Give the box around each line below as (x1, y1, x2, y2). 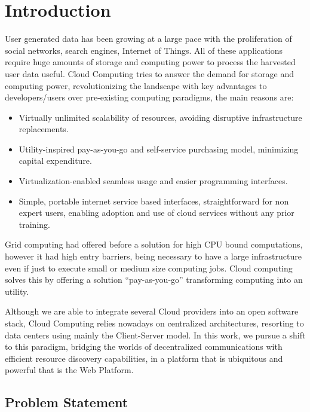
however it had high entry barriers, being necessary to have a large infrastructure (5, 250, 302, 263)
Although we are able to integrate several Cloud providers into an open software (5, 305, 299, 318)
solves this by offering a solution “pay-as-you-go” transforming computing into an (5, 273, 303, 286)
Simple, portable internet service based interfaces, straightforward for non (19, 194, 289, 207)
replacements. (19, 123, 69, 135)
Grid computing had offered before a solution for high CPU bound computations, (5, 238, 303, 251)
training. (19, 218, 50, 230)
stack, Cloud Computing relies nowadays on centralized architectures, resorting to (5, 317, 304, 329)
